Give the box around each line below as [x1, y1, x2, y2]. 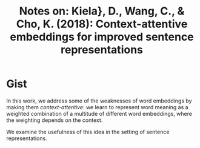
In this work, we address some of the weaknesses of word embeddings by [6, 97, 192, 104]
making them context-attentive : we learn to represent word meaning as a [6, 103, 189, 110]
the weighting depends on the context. [6, 116, 103, 124]
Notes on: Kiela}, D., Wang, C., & [19, 4, 185, 18]
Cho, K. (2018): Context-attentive [16, 17, 188, 31]
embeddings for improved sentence [10, 30, 194, 44]
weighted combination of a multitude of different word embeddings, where [6, 110, 193, 117]
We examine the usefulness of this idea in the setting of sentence [6, 128, 170, 135]
